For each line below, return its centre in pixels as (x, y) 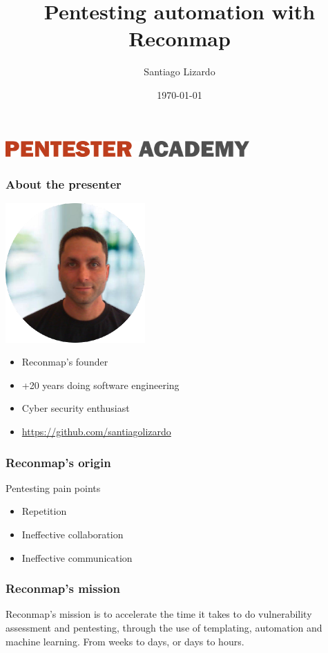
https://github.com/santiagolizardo (96, 432)
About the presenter (64, 183)
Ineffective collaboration (73, 534)
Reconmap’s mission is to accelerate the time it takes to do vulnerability (159, 614)
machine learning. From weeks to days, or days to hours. (125, 641)
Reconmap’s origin (58, 462)
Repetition (44, 511)
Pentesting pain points (53, 488)
